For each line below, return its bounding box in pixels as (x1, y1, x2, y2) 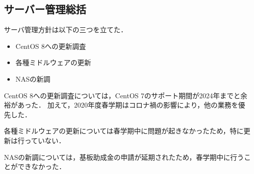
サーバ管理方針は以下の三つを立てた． (4, 24, 127, 35)
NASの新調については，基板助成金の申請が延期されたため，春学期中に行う (4, 152, 244, 162)
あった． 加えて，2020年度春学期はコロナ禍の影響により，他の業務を (17, 100, 238, 110)
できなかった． (17, 161, 66, 172)
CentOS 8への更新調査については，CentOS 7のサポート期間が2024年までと (4, 90, 241, 100)
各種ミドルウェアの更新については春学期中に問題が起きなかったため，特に (4, 126, 244, 136)
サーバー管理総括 (4, 1, 86, 17)
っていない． (24, 135, 66, 145)
